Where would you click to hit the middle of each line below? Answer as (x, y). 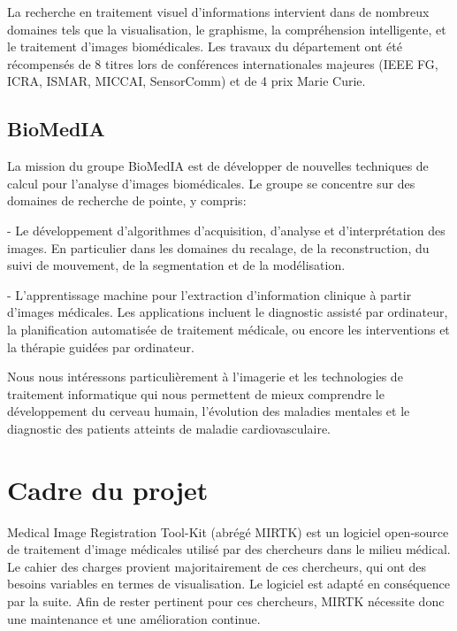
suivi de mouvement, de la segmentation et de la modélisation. (176, 265)
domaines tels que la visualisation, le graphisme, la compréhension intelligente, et (227, 29)
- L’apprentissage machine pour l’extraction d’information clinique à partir (209, 294)
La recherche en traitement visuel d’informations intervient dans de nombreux (218, 12)
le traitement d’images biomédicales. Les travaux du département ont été (205, 46)
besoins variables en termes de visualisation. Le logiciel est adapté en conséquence (228, 584)
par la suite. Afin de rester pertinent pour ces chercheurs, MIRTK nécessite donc (226, 600)
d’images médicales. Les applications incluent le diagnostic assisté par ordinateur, (228, 312)
